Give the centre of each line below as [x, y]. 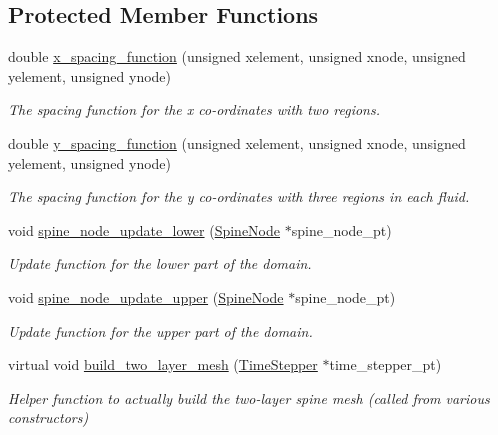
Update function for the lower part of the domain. [160, 263]
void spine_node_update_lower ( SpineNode [144, 229]
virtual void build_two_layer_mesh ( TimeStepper [163, 364]
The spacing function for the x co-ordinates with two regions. [194, 109]
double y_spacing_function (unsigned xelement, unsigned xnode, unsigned [237, 142]
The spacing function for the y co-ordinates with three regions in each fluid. [239, 196]
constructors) [48, 417]
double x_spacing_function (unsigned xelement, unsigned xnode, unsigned [237, 56]
